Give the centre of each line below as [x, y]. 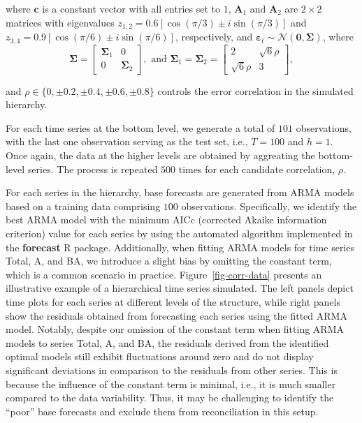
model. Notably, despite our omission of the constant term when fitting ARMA [175, 329]
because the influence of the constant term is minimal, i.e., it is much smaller [171, 384]
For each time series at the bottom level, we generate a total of [140, 127]
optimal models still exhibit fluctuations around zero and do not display [160, 356]
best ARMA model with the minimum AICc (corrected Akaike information [166, 220]
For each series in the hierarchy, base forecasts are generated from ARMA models [180, 192]
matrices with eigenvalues [60, 22]
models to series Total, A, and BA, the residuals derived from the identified [167, 342]
